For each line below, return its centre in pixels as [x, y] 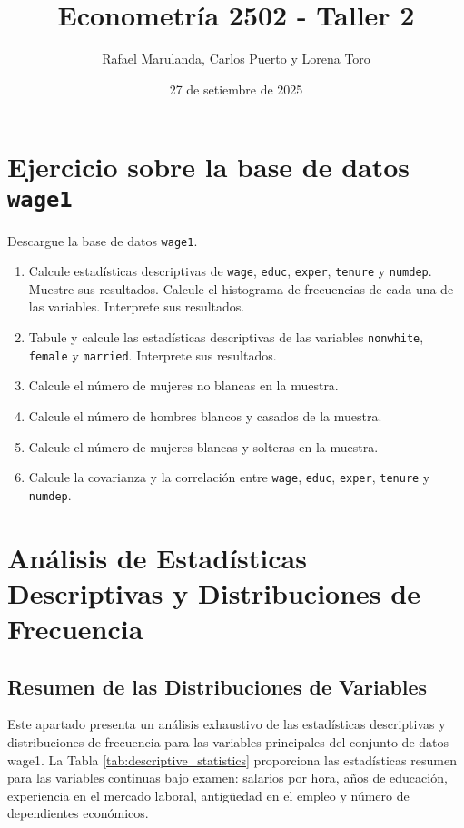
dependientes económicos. [78, 813]
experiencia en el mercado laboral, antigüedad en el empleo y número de [208, 795]
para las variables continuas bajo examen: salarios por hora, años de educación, [227, 778]
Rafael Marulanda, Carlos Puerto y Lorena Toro [236, 59]
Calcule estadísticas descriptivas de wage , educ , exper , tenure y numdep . [230, 271]
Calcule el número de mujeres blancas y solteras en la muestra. [203, 446]
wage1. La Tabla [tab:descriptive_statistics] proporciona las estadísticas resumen [232, 759]
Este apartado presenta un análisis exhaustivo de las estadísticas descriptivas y [227, 724]
